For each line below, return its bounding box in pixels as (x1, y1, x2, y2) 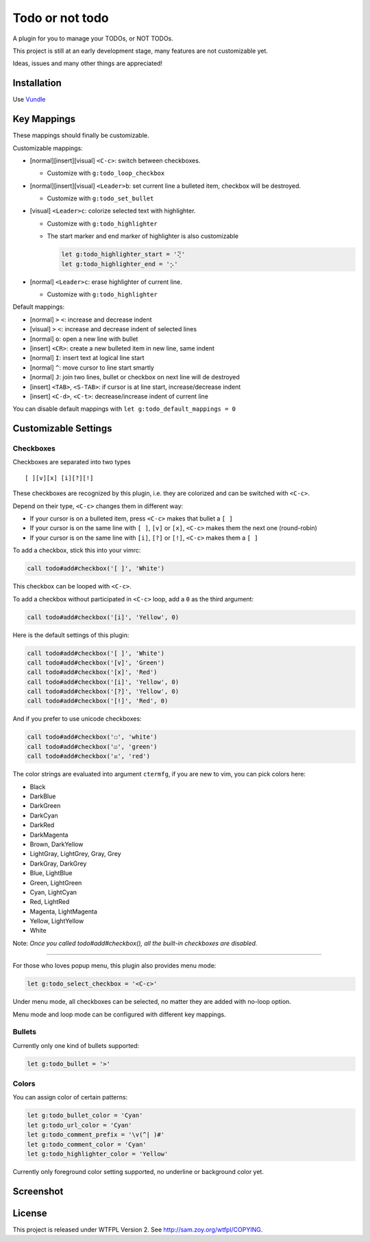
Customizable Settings (12, 422, 112, 435)
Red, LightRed (29, 898, 70, 906)
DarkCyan (29, 811, 58, 820)
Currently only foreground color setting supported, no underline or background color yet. (12, 1167, 264, 1175)
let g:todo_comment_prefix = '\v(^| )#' (27, 1131, 164, 1138)
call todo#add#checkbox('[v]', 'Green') (27, 658, 164, 667)
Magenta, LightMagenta (29, 907, 97, 916)
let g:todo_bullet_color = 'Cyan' (27, 1112, 143, 1119)
